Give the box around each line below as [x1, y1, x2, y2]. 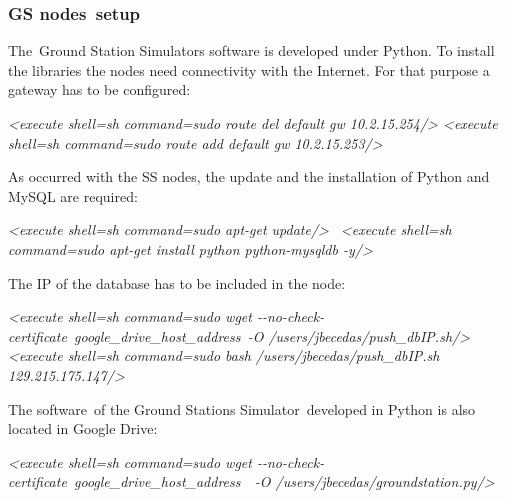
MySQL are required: [8, 185, 138, 206]
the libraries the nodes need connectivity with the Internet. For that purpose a [8, 59, 490, 80]
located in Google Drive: [8, 418, 158, 439]
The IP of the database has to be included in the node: [8, 272, 346, 293]
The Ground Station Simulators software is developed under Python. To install [8, 40, 495, 61]
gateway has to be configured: [8, 79, 191, 100]
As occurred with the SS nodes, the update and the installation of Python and [8, 166, 490, 187]
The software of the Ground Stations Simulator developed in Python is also [8, 398, 476, 419]
